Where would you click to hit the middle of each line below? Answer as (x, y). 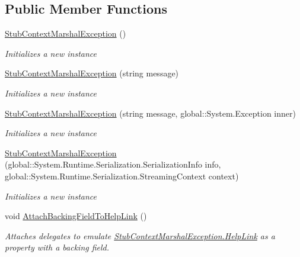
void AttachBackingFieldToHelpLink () (76, 216)
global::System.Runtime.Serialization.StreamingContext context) (122, 176)
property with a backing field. (57, 247)
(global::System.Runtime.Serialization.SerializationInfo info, (113, 164)
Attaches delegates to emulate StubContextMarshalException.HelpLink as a (140, 235)
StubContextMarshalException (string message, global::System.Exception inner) (150, 113)
